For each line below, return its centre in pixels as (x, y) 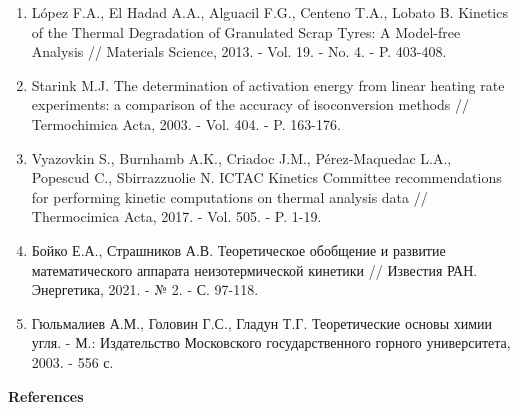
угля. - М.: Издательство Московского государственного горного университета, (271, 342)
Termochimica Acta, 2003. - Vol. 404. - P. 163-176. (186, 123)
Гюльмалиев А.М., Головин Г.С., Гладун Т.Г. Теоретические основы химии (262, 322)
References (46, 395)
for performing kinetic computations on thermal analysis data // (229, 196)
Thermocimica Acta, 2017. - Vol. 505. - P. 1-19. (176, 216)
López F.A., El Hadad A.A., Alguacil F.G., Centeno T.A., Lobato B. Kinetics (269, 12)
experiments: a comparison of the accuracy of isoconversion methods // (250, 104)
